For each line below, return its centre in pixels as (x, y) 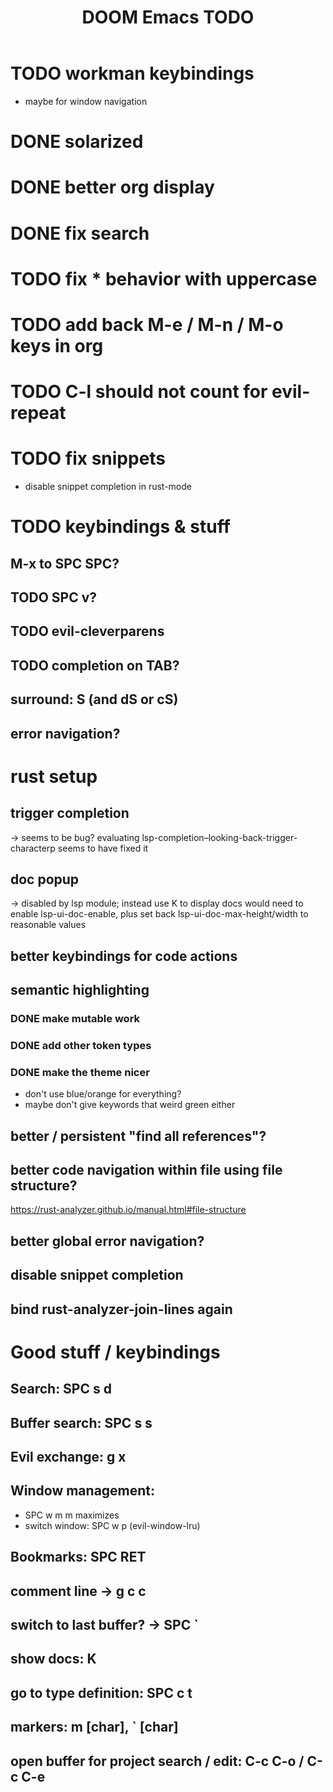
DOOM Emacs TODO (168, 17)
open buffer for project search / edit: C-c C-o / (157, 1761)
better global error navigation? (107, 1241)
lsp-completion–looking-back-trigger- (219, 837)
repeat (38, 413)
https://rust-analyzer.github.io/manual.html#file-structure (128, 1210)
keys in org (57, 345)
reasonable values (48, 925)
